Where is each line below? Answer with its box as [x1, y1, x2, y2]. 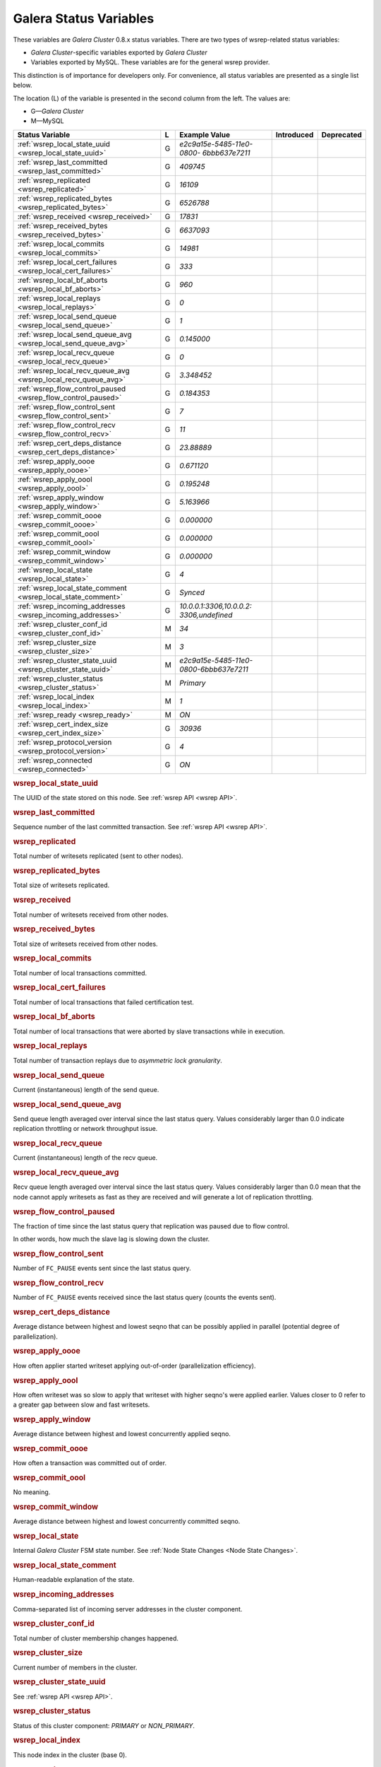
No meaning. [13, 1488, 51, 1496]
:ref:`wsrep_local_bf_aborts [17, 275, 108, 285]
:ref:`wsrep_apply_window [17, 492, 104, 502]
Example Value [179, 129, 231, 139]
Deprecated [321, 129, 363, 139]
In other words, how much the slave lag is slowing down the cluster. [13, 1235, 210, 1243]
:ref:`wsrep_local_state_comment [17, 583, 127, 593]
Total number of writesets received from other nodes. [13, 910, 169, 919]
